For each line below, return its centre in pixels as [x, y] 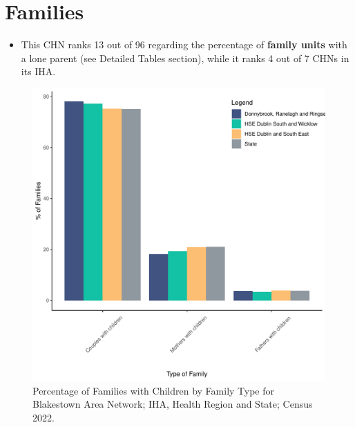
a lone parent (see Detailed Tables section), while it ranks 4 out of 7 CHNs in [185, 58]
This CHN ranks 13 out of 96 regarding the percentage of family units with [184, 44]
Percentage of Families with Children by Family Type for [154, 390]
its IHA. [38, 71]
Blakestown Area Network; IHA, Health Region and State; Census [173, 404]
